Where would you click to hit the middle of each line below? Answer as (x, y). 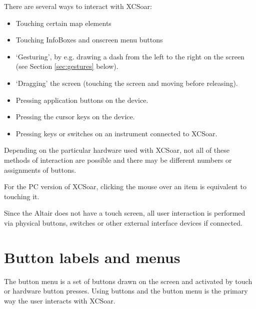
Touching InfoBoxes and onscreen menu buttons (89, 40)
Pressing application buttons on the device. (82, 100)
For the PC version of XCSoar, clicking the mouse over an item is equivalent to (125, 186)
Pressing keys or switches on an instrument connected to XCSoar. (116, 133)
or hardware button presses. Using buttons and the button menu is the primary (126, 291)
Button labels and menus (92, 257)
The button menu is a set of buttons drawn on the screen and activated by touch (128, 281)
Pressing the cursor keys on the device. (75, 117)
